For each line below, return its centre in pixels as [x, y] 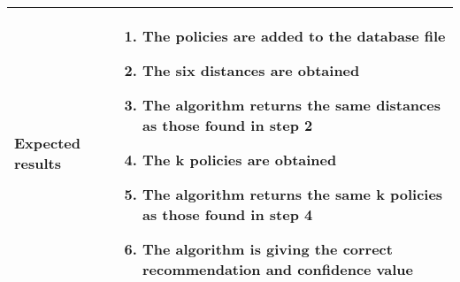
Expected [47, 142]
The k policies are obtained [239, 160]
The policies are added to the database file [294, 36]
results [38, 163]
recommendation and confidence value [278, 269]
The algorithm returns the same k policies [292, 194]
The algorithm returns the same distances [291, 105]
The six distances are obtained [251, 70]
